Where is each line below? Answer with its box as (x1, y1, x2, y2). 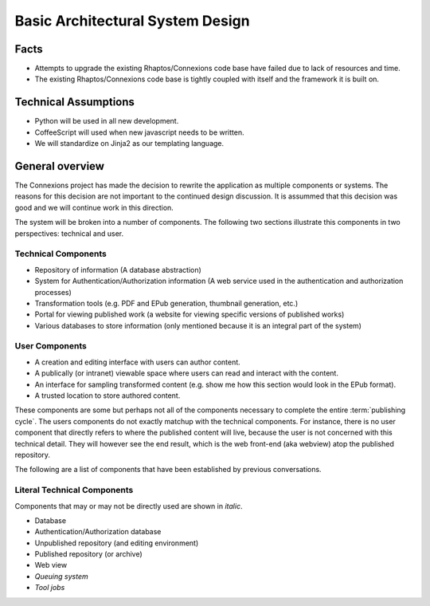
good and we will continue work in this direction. (14, 203, 174, 212)
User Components (14, 340, 87, 352)
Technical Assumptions (14, 96, 135, 109)
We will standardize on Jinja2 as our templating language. (34, 139, 225, 148)
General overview (14, 159, 105, 173)
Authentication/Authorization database (34, 527, 162, 537)
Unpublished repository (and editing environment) (34, 538, 199, 548)
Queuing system (34, 571, 88, 581)
